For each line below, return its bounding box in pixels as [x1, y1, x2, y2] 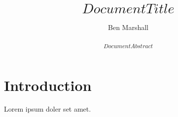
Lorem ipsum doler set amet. [4, 104, 91, 114]
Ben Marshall [108, 22, 148, 32]
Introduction [4, 75, 92, 95]
